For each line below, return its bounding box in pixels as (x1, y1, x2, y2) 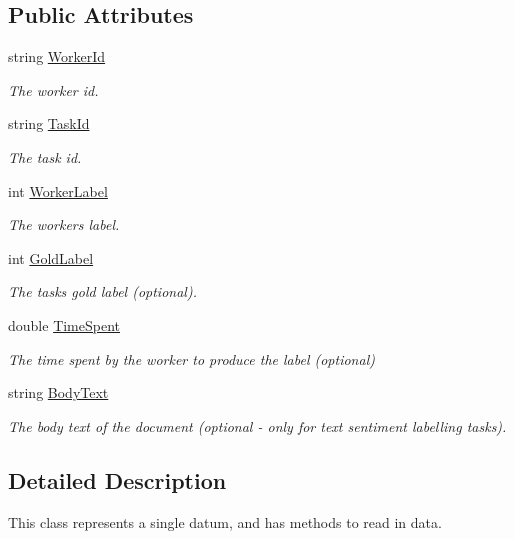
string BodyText (8, 382, 109, 403)
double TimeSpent (8, 314, 121, 335)
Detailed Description (8, 464, 227, 495)
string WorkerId (8, 46, 106, 67)
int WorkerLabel (8, 180, 108, 201)
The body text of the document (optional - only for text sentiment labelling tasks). (8, 415, 507, 436)
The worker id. (8, 79, 99, 100)
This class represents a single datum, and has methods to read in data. (8, 511, 442, 532)
